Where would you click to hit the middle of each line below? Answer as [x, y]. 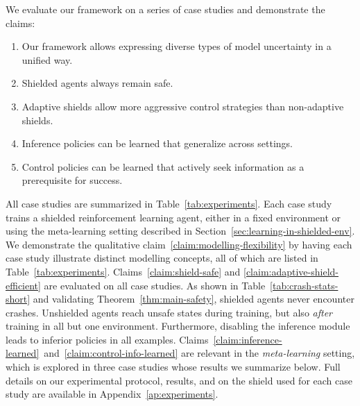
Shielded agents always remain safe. [97, 83]
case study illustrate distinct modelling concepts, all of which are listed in [162, 258]
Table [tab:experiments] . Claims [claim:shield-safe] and [123, 271]
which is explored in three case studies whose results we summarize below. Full [173, 367]
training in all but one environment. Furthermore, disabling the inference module [178, 326]
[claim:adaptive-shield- [291, 271]
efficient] [23, 285]
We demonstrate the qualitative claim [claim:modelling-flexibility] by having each [179, 244]
